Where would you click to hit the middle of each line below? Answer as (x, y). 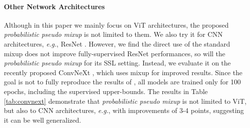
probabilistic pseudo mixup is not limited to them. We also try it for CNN (113, 34)
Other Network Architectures (54, 6)
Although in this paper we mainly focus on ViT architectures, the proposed (116, 24)
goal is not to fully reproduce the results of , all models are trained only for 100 (123, 82)
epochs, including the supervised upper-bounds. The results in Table (106, 91)
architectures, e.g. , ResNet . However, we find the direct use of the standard (117, 43)
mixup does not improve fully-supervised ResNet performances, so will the (115, 53)
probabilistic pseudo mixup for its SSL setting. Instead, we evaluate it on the (117, 63)
